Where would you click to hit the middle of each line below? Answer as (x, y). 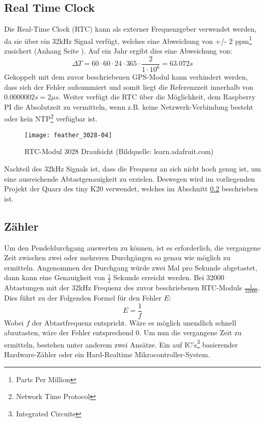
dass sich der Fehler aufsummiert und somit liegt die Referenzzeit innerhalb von (129, 86)
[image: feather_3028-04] (68, 135)
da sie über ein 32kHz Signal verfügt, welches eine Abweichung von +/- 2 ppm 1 (128, 40)
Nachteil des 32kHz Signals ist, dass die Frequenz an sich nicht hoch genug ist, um (132, 168)
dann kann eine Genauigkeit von (55, 277)
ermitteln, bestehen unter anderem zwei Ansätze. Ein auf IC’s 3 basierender (121, 343)
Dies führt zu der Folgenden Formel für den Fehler (83, 297)
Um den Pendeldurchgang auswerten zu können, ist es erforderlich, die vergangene (132, 247)
